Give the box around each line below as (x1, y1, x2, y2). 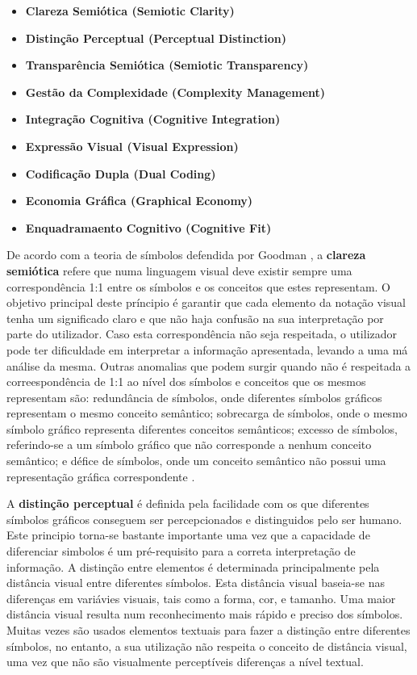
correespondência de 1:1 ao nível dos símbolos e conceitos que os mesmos (6, 373, 366, 390)
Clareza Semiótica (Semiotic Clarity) (25, 2, 235, 19)
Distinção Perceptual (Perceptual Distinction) (25, 29, 287, 46)
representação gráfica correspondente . (6, 467, 195, 484)
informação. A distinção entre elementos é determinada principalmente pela (6, 558, 380, 575)
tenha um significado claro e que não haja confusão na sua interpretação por (6, 309, 384, 326)
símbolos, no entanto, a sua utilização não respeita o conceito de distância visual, (6, 637, 407, 654)
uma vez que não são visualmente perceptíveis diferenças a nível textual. (6, 653, 364, 670)
